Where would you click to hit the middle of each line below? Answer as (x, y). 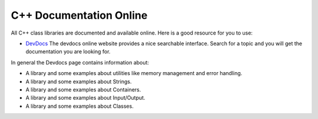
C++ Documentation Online (79, 15)
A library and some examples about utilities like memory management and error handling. (134, 73)
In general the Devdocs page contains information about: (80, 62)
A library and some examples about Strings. (79, 81)
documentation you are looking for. (68, 52)
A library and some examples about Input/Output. (85, 98)
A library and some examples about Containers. (83, 89)
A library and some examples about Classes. (79, 106)
